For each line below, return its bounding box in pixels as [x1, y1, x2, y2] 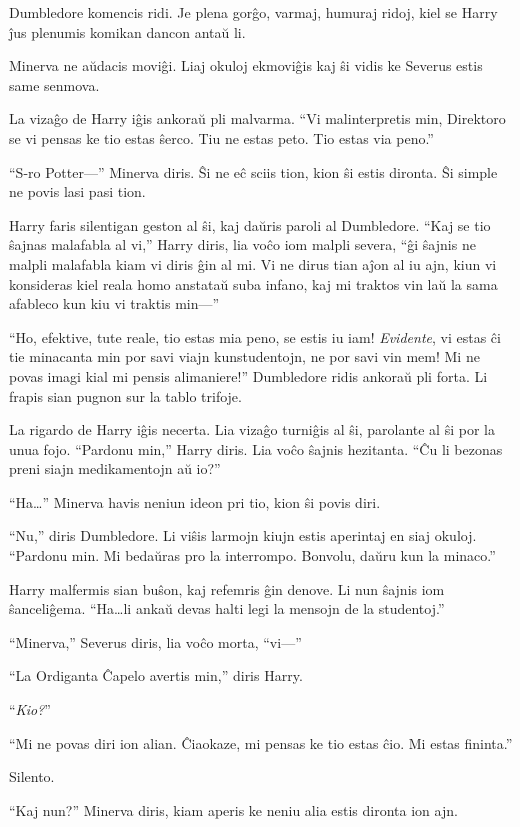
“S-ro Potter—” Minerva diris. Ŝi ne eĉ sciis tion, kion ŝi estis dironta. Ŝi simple [9, 161, 498, 182]
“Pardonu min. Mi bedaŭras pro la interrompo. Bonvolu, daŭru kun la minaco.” [9, 545, 496, 566]
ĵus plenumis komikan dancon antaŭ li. [9, 21, 246, 42]
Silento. [9, 766, 55, 787]
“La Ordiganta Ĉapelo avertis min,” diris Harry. [9, 665, 303, 686]
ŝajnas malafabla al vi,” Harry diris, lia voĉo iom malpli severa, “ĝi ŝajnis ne [9, 234, 476, 255]
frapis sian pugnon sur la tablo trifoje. [9, 385, 242, 406]
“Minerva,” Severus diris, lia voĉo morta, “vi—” [9, 631, 302, 652]
